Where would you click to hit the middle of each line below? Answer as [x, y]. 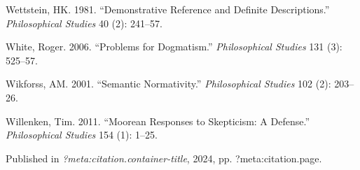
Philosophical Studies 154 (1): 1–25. [82, 135]
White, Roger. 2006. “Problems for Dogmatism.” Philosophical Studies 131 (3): [174, 47]
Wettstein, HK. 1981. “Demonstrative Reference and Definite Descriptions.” [168, 9]
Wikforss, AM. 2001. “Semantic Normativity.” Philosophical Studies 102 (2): [168, 84]
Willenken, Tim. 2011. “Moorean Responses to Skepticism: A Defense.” [158, 121]
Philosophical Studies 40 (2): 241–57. [84, 23]
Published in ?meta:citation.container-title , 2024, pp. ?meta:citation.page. [164, 158]
